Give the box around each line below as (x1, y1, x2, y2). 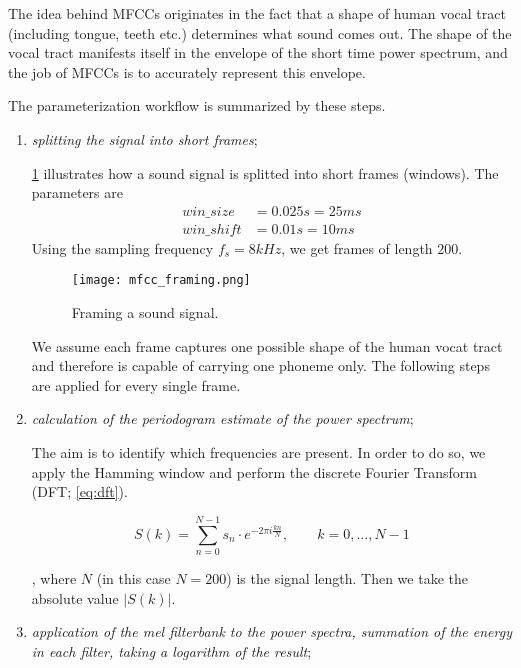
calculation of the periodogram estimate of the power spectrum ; (31, 408, 414, 429)
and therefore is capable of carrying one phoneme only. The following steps (31, 355, 490, 376)
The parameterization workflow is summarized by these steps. (8, 95, 386, 116)
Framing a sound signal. (71, 302, 219, 323)
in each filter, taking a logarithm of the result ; (31, 640, 312, 661)
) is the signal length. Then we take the (226, 567, 468, 588)
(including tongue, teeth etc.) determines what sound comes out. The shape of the (8, 22, 512, 43)
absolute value (31, 587, 119, 608)
